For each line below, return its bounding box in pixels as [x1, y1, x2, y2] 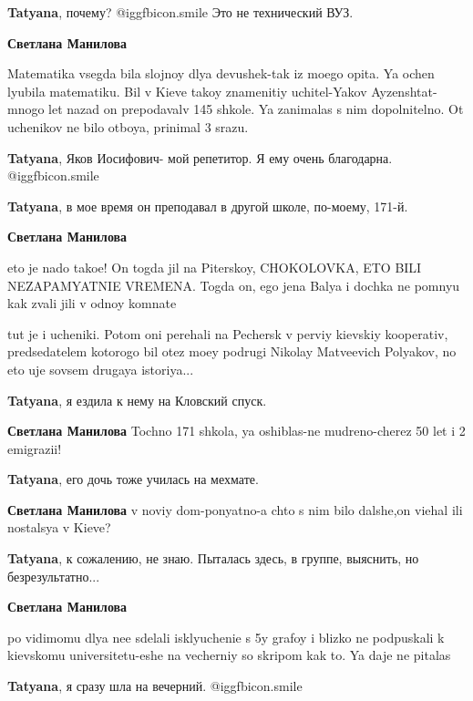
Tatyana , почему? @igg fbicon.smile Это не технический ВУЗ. [7, 3, 354, 21]
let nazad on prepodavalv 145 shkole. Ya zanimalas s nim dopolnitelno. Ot [48, 99, 464, 119]
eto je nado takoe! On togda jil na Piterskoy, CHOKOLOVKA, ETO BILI [7, 257, 422, 276]
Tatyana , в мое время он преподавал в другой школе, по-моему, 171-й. [7, 196, 408, 215]
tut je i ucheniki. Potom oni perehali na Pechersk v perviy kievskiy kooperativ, [7, 324, 448, 343]
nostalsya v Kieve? [7, 518, 111, 537]
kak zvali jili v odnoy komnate [7, 294, 177, 313]
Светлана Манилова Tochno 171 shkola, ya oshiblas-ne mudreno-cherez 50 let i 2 [7, 421, 466, 440]
